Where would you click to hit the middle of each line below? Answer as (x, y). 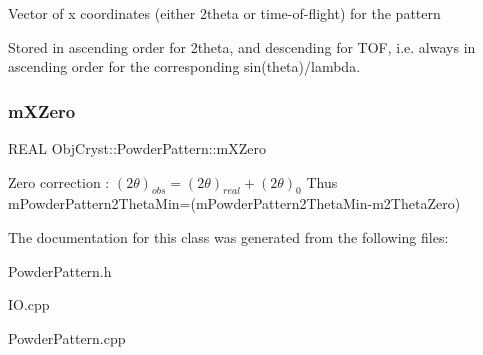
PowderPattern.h (60, 270)
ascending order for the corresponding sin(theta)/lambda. (184, 66)
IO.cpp (29, 304)
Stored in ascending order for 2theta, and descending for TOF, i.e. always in (242, 46)
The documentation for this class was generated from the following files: (228, 236)
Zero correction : (59, 181)
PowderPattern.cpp (67, 337)
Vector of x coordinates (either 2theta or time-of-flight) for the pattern (224, 13)
